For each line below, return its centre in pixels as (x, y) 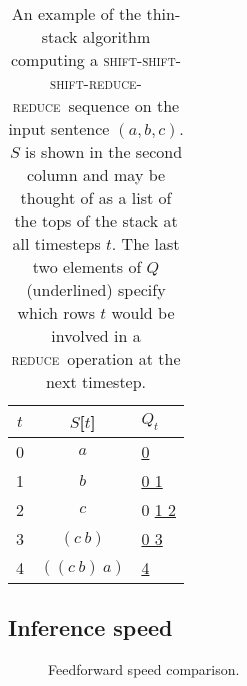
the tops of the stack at (96, 220)
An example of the (76, 13)
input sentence (59, 128)
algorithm (116, 36)
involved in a (96, 335)
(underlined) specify (96, 289)
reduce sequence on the (96, 105)
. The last (145, 243)
